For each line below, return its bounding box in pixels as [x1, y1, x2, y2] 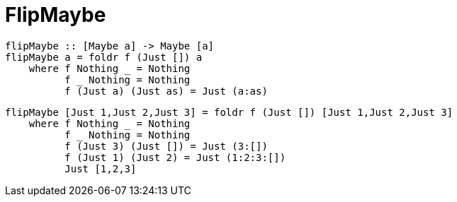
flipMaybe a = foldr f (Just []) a [5, 51, 203, 63]
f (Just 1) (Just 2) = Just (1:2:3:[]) [64, 151, 286, 163]
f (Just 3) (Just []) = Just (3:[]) [64, 140, 268, 152]
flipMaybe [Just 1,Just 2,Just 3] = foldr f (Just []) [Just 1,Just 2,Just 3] [5, 106, 453, 118]
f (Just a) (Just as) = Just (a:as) [64, 85, 268, 97]
